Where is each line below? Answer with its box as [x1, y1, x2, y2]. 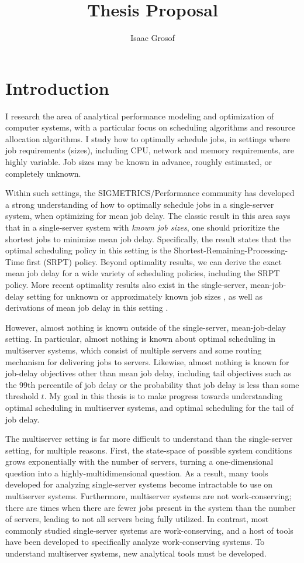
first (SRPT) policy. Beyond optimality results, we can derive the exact [26, 255, 282, 267]
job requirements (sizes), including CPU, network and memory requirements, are [5, 144, 294, 156]
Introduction [5, 75, 109, 99]
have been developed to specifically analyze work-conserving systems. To [5, 535, 265, 548]
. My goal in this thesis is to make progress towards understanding [44, 390, 283, 402]
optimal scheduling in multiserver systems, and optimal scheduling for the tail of [5, 401, 293, 413]
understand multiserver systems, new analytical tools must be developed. [5, 547, 267, 559]
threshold [5, 390, 39, 402]
